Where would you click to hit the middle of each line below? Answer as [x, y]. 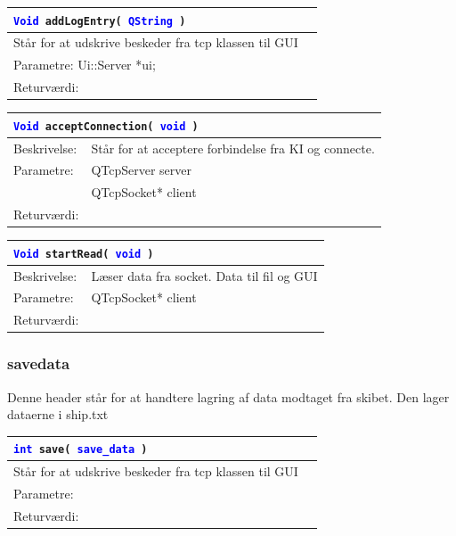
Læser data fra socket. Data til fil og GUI [204, 275]
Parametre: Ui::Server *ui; [85, 65]
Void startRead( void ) [84, 254]
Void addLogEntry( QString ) [100, 21]
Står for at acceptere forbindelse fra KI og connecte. [233, 148]
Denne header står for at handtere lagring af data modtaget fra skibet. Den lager [228, 396]
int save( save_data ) [81, 450]
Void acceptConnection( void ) [106, 126]
